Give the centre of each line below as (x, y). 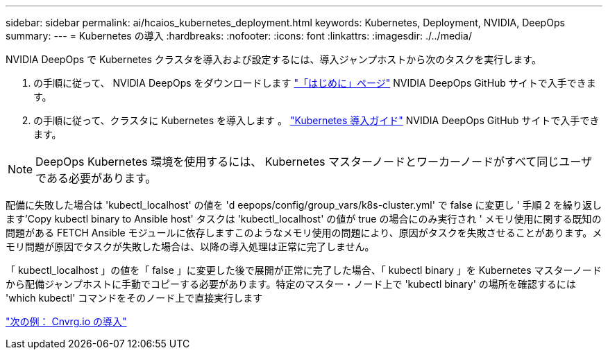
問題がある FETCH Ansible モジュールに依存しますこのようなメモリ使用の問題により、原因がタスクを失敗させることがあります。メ (304, 233)
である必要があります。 (96, 178)
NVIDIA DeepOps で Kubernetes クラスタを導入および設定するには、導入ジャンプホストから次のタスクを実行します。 (273, 59)
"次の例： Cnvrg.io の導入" (66, 321)
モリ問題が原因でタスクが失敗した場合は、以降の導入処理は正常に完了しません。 (190, 246)
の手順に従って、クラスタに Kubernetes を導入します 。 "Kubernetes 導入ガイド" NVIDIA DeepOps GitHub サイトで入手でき (316, 120)
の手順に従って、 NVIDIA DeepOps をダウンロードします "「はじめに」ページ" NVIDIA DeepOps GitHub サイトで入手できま (315, 83)
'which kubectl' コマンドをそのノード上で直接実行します (134, 298)
